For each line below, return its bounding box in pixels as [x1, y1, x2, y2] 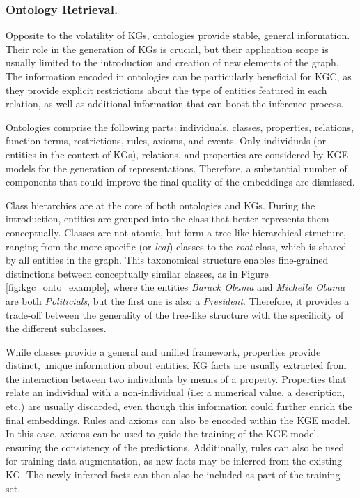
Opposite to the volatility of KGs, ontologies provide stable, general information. [6, 28, 350, 43]
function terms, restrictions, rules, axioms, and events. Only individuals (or [6, 133, 327, 148]
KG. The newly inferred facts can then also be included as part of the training [6, 467, 341, 482]
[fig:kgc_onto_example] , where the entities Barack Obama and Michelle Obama [6, 280, 345, 294]
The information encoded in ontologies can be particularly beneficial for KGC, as [6, 69, 352, 83]
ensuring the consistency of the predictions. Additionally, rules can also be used [6, 439, 345, 454]
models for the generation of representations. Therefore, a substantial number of [6, 160, 347, 175]
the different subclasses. [6, 321, 107, 335]
